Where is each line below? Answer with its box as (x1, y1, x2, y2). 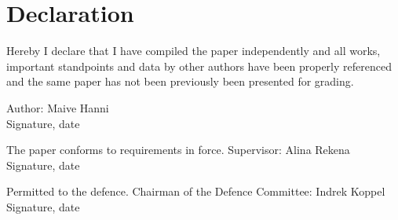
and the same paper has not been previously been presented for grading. (6, 73, 354, 90)
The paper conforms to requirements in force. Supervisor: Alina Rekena (6, 141, 350, 158)
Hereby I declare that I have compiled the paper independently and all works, (6, 42, 381, 59)
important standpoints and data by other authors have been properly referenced (6, 57, 392, 74)
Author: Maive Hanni (6, 99, 109, 115)
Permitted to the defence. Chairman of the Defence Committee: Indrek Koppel (6, 183, 385, 200)
